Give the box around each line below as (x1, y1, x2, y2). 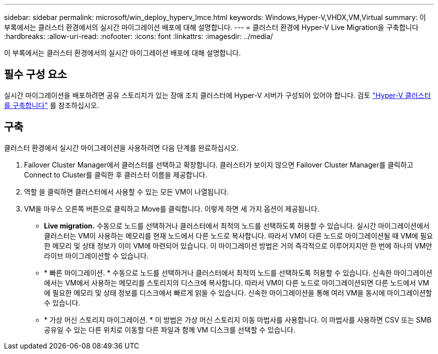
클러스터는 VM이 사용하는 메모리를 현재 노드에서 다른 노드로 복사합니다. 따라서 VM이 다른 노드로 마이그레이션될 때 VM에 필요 (44, 231, 433, 240)
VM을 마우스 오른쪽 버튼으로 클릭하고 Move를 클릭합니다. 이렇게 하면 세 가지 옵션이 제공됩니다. (24, 204, 319, 213)
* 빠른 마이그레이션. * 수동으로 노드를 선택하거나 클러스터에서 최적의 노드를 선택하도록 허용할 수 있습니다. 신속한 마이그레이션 (44, 268, 432, 277)
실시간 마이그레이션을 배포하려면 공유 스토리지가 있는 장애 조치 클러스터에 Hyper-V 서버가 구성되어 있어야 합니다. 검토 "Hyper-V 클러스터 (4, 90, 431, 99)
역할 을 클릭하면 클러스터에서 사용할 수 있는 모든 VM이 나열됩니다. (24, 187, 229, 196)
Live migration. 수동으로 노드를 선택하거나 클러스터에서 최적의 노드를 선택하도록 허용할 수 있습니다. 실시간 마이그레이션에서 (44, 221, 429, 230)
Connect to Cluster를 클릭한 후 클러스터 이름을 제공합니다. (24, 170, 207, 179)
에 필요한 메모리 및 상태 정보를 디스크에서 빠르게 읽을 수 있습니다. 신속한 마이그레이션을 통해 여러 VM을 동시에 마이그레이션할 (44, 288, 432, 297)
